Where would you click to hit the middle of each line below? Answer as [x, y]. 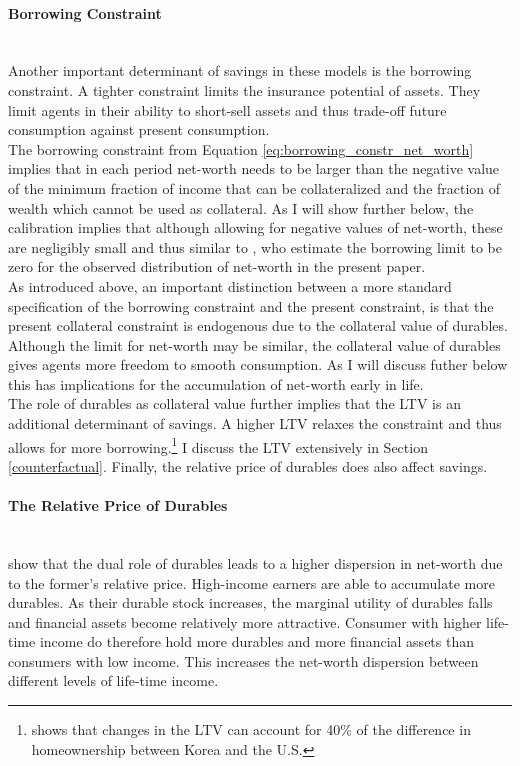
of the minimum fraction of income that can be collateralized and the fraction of [254, 187]
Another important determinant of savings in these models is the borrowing [240, 70]
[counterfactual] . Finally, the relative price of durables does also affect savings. [248, 465]
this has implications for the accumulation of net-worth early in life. [216, 383]
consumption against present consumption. [139, 129]
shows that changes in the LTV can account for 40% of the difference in [251, 729]
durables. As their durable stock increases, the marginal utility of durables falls [250, 602]
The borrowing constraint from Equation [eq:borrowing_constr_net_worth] [241, 148]
